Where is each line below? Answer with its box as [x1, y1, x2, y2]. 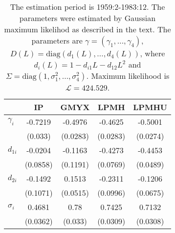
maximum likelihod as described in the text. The [4, 23, 171, 35]
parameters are [31, 35, 83, 46]
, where [140, 47, 165, 59]
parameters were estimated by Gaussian [19, 12, 156, 23]
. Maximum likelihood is [86, 70, 170, 81]
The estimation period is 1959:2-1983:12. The [10, 1, 165, 12]
